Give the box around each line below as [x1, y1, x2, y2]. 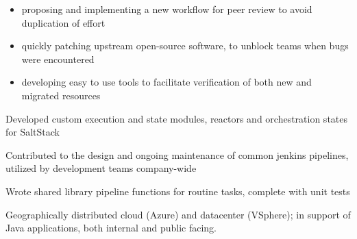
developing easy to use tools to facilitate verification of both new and [21, 75, 312, 89]
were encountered [21, 51, 95, 66]
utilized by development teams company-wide [5, 161, 197, 175]
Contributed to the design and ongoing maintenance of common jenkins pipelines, [5, 147, 349, 162]
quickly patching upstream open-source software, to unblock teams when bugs [21, 38, 349, 53]
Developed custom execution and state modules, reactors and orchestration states [5, 111, 348, 125]
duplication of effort [21, 15, 106, 29]
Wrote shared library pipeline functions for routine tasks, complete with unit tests [5, 184, 350, 198]
